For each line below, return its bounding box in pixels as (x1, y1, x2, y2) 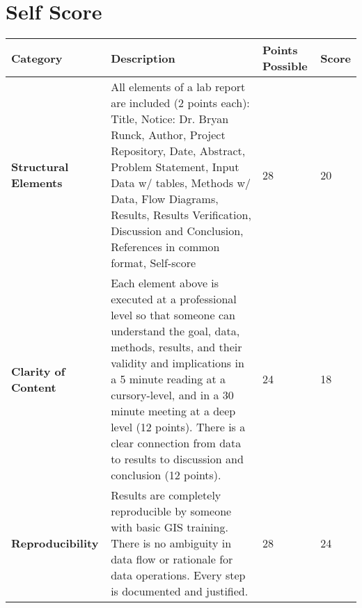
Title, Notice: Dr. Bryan (111, 111, 229, 127)
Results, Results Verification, (111, 207, 251, 223)
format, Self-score (111, 255, 196, 271)
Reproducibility (11, 535, 99, 552)
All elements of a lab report (111, 79, 246, 95)
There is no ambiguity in (111, 535, 232, 552)
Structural (11, 159, 69, 175)
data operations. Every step (111, 567, 246, 584)
